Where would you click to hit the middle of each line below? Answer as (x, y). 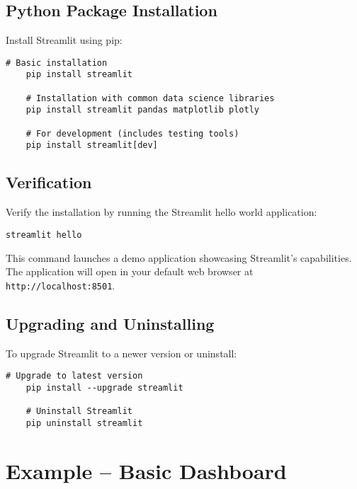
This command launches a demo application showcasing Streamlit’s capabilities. (179, 257)
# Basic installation (57, 63)
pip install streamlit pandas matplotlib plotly (142, 110)
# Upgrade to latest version (74, 376)
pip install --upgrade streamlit (104, 387)
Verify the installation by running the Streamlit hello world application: (161, 212)
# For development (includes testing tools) (132, 133)
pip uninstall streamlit (84, 423)
